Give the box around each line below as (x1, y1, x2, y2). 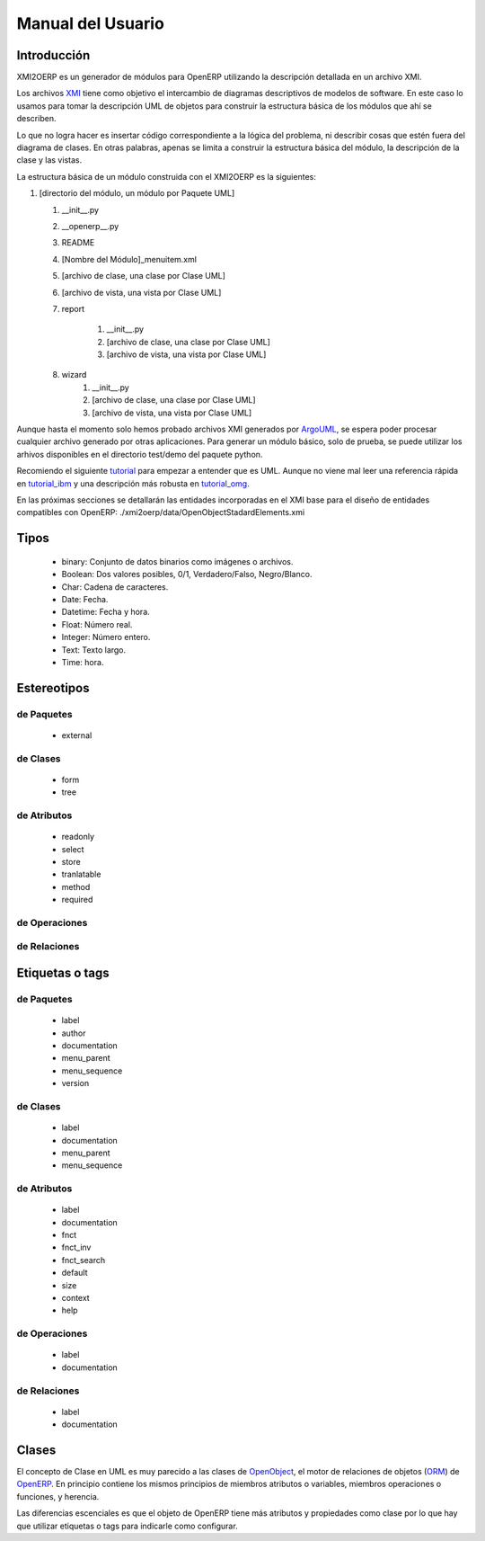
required (61, 895, 93, 905)
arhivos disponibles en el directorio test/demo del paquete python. (16, 449, 263, 459)
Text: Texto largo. (61, 644, 127, 655)
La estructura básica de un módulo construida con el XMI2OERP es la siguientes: (16, 171, 316, 182)
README (61, 237, 95, 248)
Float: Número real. (61, 619, 133, 629)
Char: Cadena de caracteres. (61, 581, 169, 592)
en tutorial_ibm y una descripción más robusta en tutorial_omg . (16, 477, 251, 489)
